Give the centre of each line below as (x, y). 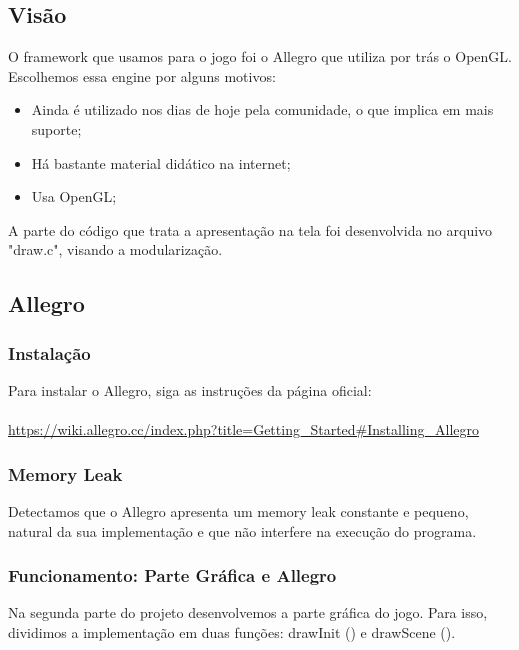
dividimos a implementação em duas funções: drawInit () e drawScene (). (232, 631)
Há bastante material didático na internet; (161, 162)
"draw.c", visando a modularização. (115, 249)
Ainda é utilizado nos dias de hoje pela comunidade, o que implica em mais (262, 109)
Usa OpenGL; (74, 196)
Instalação (49, 352)
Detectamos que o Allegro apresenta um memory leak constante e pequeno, (238, 510)
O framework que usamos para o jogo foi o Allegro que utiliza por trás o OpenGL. (260, 56)
